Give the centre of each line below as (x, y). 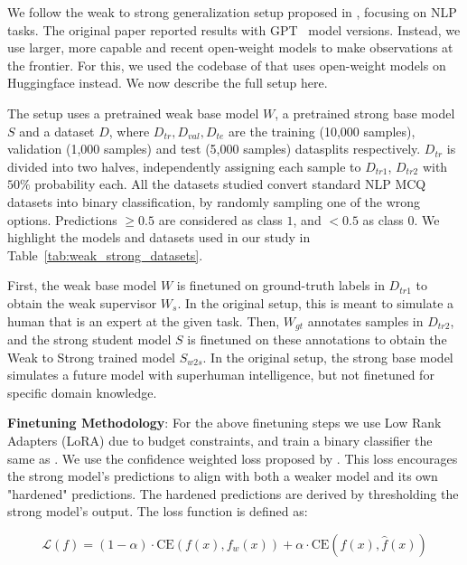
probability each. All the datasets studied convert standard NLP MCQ (230, 184)
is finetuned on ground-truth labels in (280, 285)
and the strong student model (89, 339)
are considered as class (220, 219)
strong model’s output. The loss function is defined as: (158, 511)
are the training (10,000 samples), (322, 131)
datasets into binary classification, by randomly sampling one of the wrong (214, 201)
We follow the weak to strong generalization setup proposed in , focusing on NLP (232, 12)
